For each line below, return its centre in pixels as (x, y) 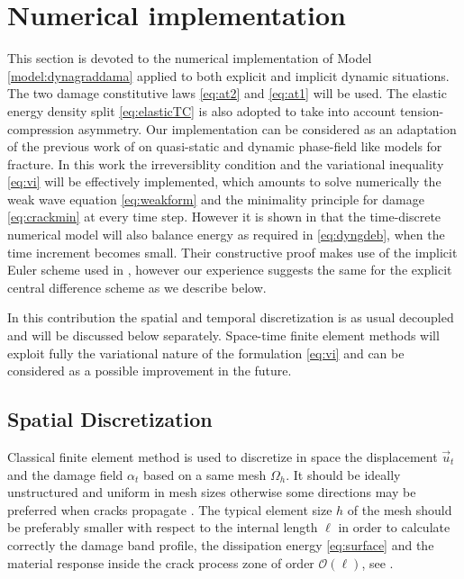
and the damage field (65, 474)
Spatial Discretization (110, 419)
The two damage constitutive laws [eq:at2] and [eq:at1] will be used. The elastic (227, 93)
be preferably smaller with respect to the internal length (163, 527)
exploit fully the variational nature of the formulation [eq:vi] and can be (206, 353)
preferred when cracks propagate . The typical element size (170, 509)
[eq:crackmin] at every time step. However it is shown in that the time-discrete (224, 217)
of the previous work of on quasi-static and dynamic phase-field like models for (225, 146)
